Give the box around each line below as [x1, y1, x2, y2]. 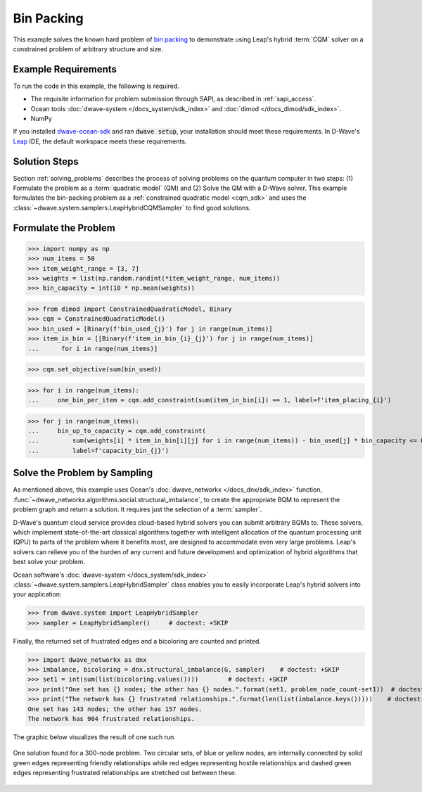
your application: [13, 590, 62, 599]
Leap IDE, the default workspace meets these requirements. [13, 137, 187, 146]
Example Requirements [13, 63, 117, 75]
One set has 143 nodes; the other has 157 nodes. [27, 705, 203, 713]
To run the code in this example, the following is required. [13, 82, 179, 90]
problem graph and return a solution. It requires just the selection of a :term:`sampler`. [13, 505, 262, 513]
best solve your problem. [13, 558, 86, 566]
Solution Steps [13, 155, 79, 167]
